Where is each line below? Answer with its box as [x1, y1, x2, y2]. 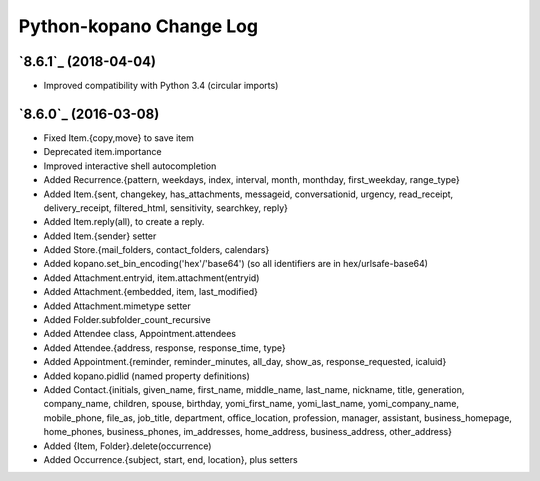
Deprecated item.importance [43, 146, 162, 158]
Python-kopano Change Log [18, 15, 259, 37]
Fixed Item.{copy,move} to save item [43, 131, 194, 144]
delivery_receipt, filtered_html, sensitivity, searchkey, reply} [43, 201, 289, 214]
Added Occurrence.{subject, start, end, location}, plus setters [43, 453, 299, 465]
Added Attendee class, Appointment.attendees [43, 328, 237, 340]
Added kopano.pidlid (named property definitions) [43, 370, 250, 382]
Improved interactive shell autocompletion [43, 160, 217, 172]
